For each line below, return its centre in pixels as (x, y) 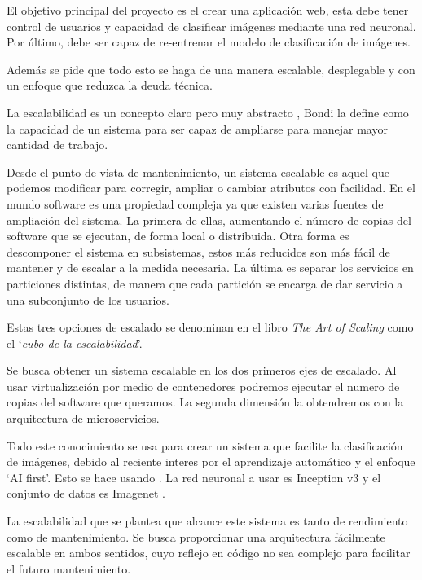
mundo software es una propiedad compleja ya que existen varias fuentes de (195, 203)
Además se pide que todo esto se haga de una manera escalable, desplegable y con (211, 69)
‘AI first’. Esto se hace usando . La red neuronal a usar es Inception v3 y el (194, 477)
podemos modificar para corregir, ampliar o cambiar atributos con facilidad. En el (211, 188)
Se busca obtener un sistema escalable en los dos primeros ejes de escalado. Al (202, 370)
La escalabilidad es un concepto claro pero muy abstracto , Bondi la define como (208, 112)
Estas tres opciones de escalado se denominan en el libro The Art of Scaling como (210, 327)
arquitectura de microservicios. (83, 418)
